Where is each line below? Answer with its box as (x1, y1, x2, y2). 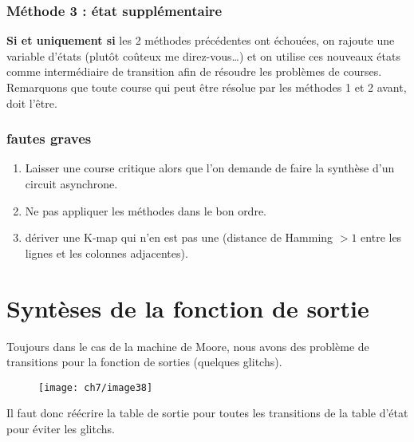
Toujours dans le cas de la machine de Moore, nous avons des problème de (6, 337, 369, 354)
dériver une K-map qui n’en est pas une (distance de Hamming (25, 229, 333, 246)
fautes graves (6, 128, 92, 148)
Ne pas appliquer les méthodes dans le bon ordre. (25, 202, 266, 219)
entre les (361, 229, 402, 246)
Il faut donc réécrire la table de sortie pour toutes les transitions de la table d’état (6, 405, 408, 421)
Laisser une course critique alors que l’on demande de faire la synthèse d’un (25, 160, 395, 176)
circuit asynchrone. (25, 176, 118, 191)
